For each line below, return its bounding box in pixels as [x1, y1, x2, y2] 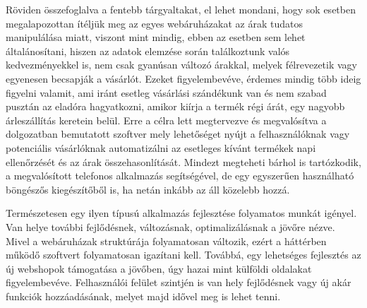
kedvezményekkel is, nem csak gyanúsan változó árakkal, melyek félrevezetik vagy [6, 57, 358, 72]
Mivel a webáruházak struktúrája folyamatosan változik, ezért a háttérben [6, 233, 327, 248]
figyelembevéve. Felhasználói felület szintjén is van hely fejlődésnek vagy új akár [6, 275, 351, 290]
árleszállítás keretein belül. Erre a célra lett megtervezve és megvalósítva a [6, 112, 327, 127]
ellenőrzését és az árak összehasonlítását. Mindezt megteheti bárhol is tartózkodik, [6, 154, 361, 169]
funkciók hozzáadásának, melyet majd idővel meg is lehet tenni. [6, 288, 281, 303]
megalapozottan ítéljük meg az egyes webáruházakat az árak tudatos [6, 16, 303, 30]
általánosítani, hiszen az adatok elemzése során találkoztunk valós [6, 43, 290, 58]
